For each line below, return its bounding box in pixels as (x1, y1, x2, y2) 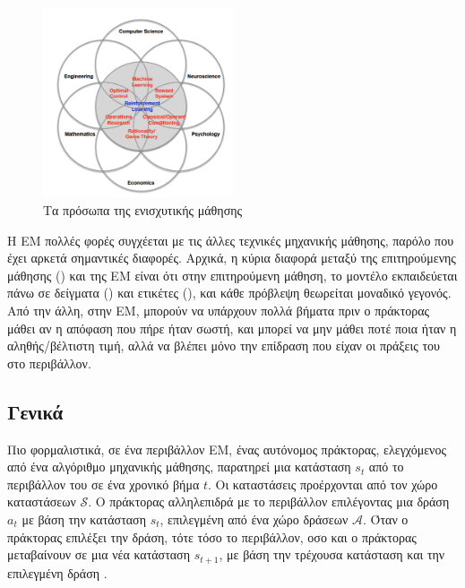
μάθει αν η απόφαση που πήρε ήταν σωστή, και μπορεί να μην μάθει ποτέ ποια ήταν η (7, 318, 457, 337)
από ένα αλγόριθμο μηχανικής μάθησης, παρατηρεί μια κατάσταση (7, 457, 351, 476)
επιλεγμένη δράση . (7, 563, 108, 582)
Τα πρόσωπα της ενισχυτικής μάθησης (43, 201, 243, 219)
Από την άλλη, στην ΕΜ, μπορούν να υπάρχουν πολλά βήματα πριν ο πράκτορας (7, 300, 430, 319)
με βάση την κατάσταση (22, 509, 146, 528)
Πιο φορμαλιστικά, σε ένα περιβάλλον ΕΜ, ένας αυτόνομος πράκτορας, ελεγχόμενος (7, 439, 446, 458)
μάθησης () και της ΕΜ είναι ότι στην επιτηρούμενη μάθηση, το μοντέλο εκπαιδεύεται (7, 265, 458, 284)
